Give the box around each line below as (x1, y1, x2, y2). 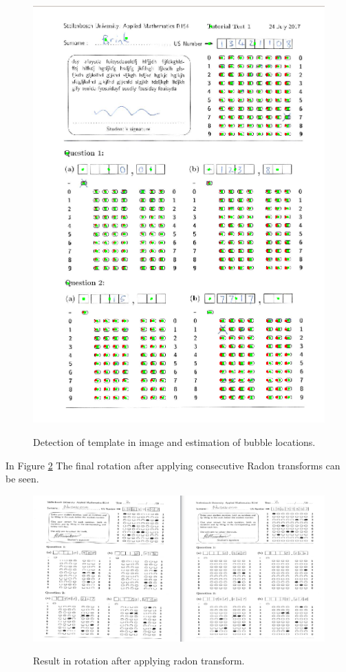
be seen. (6, 471, 39, 486)
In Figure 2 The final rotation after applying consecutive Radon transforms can (6, 458, 340, 472)
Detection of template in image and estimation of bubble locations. (33, 435, 316, 449)
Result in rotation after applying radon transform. (33, 653, 245, 668)
